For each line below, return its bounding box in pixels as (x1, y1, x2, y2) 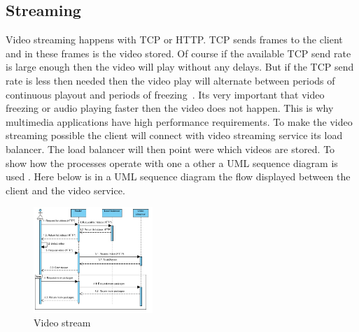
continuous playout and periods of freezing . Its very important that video (6, 87, 325, 101)
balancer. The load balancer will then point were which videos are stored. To (6, 141, 335, 156)
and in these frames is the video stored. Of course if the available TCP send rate (6, 45, 351, 60)
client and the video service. (6, 182, 125, 197)
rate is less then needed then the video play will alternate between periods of (6, 73, 335, 87)
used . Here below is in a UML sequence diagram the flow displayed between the (6, 169, 351, 184)
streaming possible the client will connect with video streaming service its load (6, 128, 343, 143)
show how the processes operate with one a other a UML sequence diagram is (6, 155, 338, 170)
